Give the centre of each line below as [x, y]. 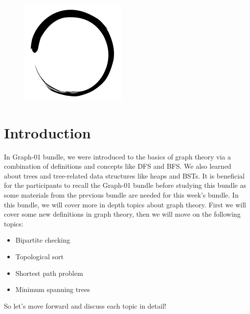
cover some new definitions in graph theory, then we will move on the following [122, 214]
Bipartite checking [43, 240]
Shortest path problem [49, 273]
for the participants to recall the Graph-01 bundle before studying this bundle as [125, 185]
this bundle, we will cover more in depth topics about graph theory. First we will [125, 204]
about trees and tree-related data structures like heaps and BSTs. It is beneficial [124, 175]
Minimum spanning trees [53, 289]
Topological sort [39, 256]
